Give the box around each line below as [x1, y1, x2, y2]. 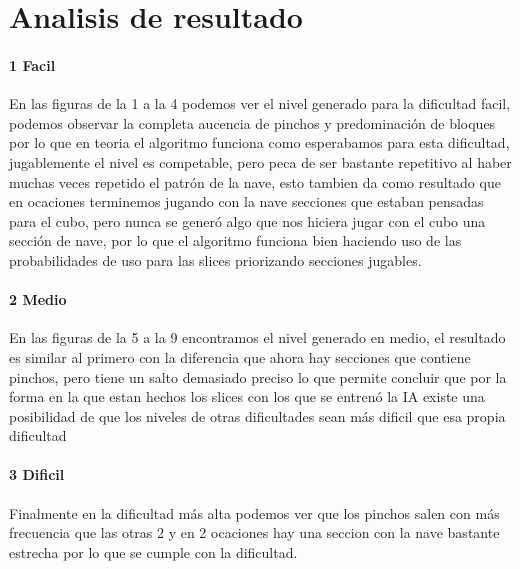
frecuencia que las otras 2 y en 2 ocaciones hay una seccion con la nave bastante [9, 522, 500, 543]
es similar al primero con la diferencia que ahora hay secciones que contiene [9, 346, 471, 367]
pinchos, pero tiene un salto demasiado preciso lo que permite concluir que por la [9, 366, 507, 387]
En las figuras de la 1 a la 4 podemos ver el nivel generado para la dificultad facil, [9, 93, 511, 114]
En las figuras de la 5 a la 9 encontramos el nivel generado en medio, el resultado [9, 327, 506, 348]
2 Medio [9, 289, 67, 310]
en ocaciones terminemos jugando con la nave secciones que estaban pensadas [9, 191, 484, 212]
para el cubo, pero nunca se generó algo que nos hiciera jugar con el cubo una [9, 210, 486, 231]
